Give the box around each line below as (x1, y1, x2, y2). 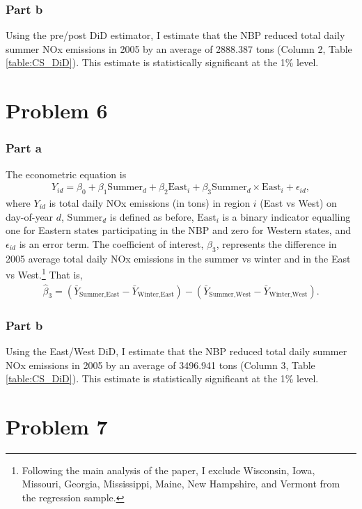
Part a (6, 139, 42, 157)
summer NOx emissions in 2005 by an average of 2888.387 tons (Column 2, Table (6, 41, 352, 56)
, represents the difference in (216, 236, 337, 251)
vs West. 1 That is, (6, 265, 83, 281)
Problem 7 (6, 412, 108, 440)
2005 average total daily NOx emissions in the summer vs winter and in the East (6, 251, 351, 265)
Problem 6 (6, 96, 108, 125)
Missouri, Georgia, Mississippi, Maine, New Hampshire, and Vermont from (22, 476, 340, 491)
